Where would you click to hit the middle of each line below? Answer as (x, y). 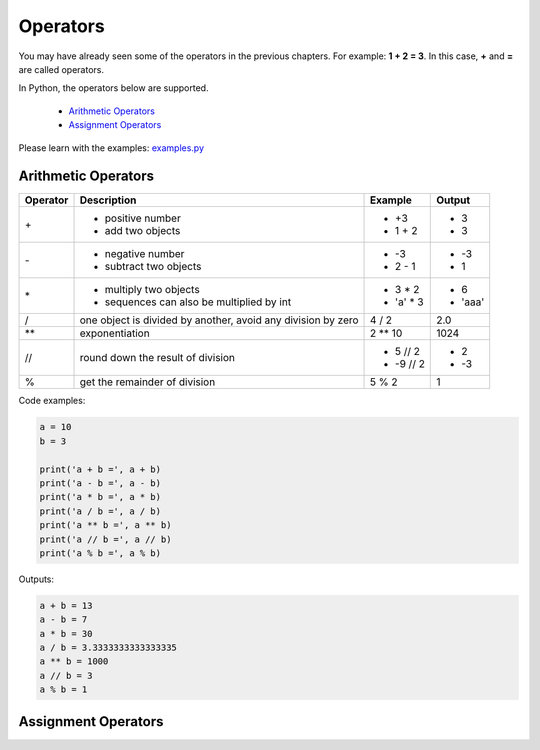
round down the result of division (157, 358)
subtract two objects (153, 267)
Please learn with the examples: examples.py (111, 147)
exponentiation (114, 333)
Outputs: (36, 579)
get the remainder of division (147, 382)
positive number (143, 218)
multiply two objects (152, 290)
